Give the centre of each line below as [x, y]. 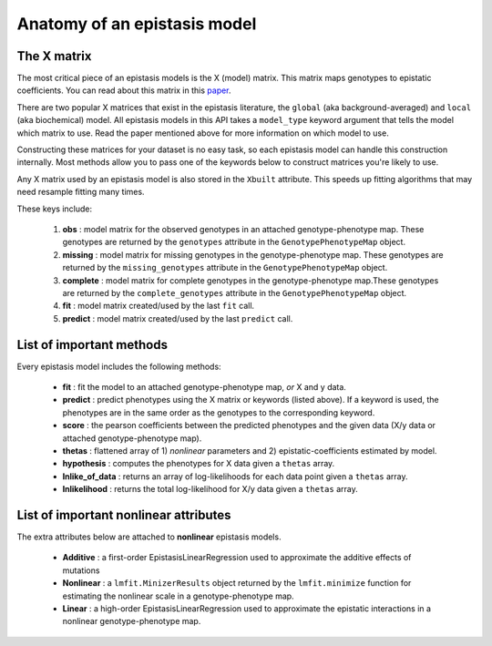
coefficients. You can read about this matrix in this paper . [124, 90]
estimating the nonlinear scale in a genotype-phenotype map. [179, 596]
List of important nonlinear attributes [124, 515]
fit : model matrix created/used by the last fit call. [159, 306]
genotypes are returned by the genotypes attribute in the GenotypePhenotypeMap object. [234, 242]
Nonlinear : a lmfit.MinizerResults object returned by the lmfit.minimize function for [237, 583]
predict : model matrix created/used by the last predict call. [178, 318]
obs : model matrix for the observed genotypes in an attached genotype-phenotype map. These [243, 229]
